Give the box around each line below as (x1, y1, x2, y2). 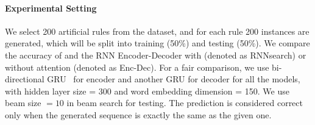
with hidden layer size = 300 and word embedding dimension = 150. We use (5, 84, 289, 97)
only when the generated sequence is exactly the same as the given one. (5, 108, 272, 121)
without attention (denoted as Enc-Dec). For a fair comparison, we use (5, 60, 269, 73)
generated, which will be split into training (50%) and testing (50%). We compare (5, 37, 310, 49)
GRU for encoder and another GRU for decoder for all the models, (47, 73, 300, 85)
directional (5, 73, 44, 85)
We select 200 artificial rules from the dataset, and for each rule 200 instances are (5, 24, 310, 37)
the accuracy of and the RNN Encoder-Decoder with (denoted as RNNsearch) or (5, 48, 306, 61)
